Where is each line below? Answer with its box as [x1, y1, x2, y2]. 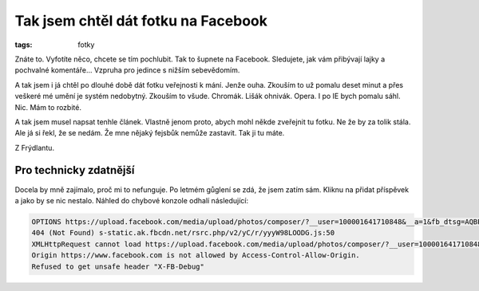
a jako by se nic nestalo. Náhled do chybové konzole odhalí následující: [14, 195, 249, 205]
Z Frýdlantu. [14, 143, 55, 152]
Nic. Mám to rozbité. [14, 102, 81, 112]
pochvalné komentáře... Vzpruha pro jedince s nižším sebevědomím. [14, 65, 240, 75]
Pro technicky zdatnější [14, 163, 135, 177]
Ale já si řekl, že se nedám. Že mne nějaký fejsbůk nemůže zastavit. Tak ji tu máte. [14, 128, 285, 138]
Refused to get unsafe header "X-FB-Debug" [31, 262, 205, 271]
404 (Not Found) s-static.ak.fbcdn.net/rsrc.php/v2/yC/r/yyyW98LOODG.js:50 [31, 228, 335, 238]
